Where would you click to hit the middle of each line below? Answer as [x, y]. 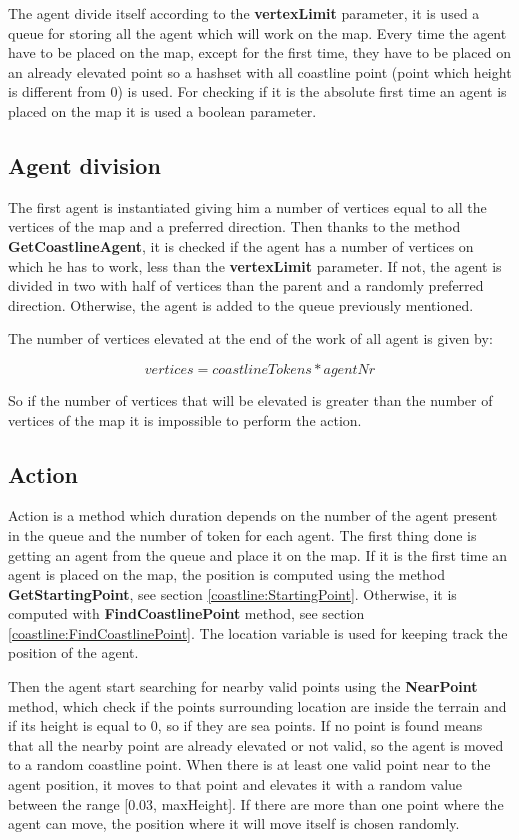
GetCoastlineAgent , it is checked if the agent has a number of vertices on [241, 245]
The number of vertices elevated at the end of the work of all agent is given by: [250, 338]
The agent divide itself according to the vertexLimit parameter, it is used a [244, 13]
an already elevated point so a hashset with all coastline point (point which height [260, 71]
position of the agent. [73, 652]
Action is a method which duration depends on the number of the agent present [253, 515]
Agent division [84, 164]
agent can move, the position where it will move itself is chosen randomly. [234, 823]
